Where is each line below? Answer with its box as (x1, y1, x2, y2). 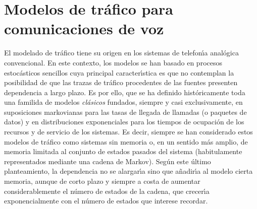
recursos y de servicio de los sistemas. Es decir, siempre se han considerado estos (4, 126, 253, 137)
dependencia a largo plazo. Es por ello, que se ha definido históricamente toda (4, 87, 245, 97)
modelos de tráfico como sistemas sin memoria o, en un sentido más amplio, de (4, 136, 248, 147)
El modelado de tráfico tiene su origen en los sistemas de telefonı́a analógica (4, 47, 239, 58)
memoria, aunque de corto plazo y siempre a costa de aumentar (4, 176, 200, 186)
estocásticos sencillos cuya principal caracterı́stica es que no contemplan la (4, 67, 234, 78)
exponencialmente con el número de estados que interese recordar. (4, 195, 208, 206)
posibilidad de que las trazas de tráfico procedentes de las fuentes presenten (4, 77, 238, 88)
